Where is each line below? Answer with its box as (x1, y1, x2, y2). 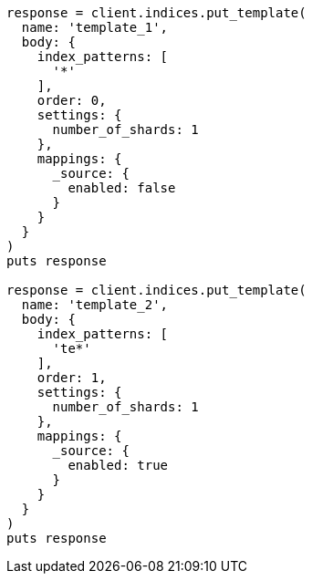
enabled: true (68, 458, 169, 472)
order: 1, (36, 370, 107, 385)
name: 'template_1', (21, 20, 169, 35)
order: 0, (36, 93, 107, 108)
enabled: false (68, 181, 176, 195)
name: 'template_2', (21, 297, 169, 312)
